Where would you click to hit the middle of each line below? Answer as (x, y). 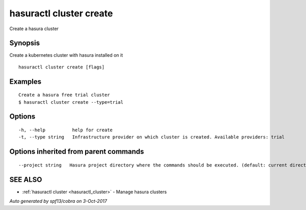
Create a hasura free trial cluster (64, 95)
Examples (25, 81)
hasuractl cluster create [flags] (61, 67)
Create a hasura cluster (34, 29)
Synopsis (25, 43)
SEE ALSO (26, 180)
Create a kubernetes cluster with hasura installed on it (66, 55)
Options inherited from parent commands (77, 151)
